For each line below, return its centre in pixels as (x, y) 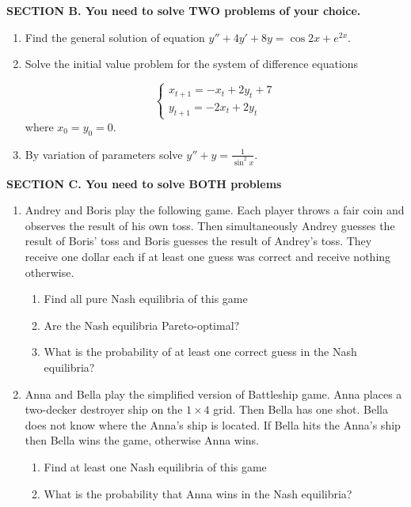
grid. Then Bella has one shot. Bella (301, 409)
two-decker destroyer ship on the (104, 409)
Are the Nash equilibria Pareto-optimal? (142, 325)
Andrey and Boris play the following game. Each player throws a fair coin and (215, 210)
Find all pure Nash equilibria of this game (146, 299)
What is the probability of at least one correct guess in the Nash (200, 352)
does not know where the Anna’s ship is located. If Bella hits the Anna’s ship (213, 424)
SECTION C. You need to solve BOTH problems (144, 183)
